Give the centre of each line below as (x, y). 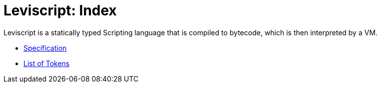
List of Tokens (47, 63)
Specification (45, 48)
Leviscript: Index (60, 10)
